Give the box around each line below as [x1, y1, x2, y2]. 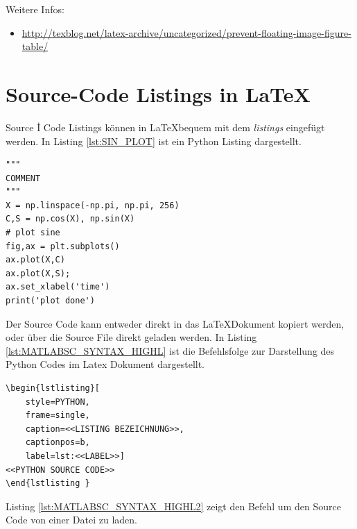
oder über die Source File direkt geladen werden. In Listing [6, 330, 257, 344]
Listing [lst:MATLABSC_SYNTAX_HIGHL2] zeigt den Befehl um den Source [6, 498, 341, 513]
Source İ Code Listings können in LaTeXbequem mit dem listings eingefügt [6, 119, 325, 134]
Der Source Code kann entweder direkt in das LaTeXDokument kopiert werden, [6, 316, 345, 330]
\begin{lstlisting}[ [6, 383, 101, 393]
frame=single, [25, 410, 90, 421]
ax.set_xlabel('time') [6, 282, 110, 292]
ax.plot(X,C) [6, 255, 65, 265]
